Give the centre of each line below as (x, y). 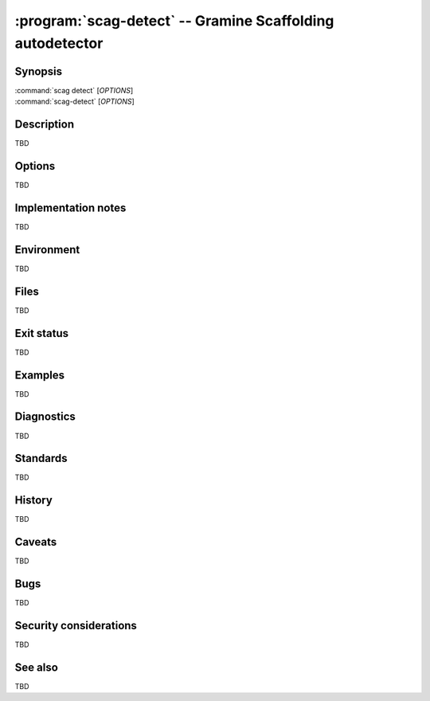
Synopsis (39, 71)
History (34, 501)
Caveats (36, 542)
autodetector (59, 43)
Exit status (42, 333)
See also (37, 667)
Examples (40, 375)
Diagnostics (45, 417)
